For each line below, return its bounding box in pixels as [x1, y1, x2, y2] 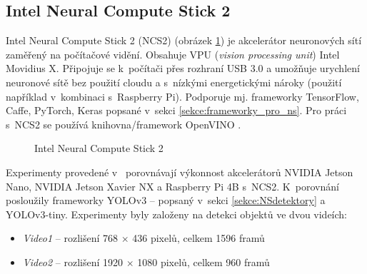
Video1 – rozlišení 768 [22, 230, 119, 245]
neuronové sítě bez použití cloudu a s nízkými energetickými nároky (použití [6, 74, 342, 89]
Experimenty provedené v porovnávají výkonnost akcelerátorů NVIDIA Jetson [6, 164, 353, 179]
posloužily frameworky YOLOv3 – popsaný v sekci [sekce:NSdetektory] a [6, 193, 326, 208]
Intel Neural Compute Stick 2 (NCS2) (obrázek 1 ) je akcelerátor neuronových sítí [6, 33, 362, 48]
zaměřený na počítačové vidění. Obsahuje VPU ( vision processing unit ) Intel [6, 46, 340, 61]
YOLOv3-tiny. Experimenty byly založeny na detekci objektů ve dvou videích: [6, 206, 348, 221]
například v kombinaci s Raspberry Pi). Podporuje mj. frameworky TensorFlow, [6, 88, 359, 103]
